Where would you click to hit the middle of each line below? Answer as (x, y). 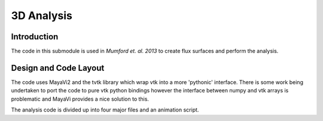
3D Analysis (42, 15)
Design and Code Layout (58, 68)
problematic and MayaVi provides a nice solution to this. (80, 99)
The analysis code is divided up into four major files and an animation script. (105, 110)
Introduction (35, 37)
